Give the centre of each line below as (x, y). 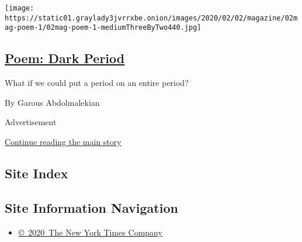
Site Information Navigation (91, 207)
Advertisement (31, 122)
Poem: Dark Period (65, 58)
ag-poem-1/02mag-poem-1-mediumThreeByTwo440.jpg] (103, 28)
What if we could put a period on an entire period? (97, 83)
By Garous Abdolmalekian (52, 102)
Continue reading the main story (63, 141)
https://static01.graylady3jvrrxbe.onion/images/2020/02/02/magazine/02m (151, 18)
